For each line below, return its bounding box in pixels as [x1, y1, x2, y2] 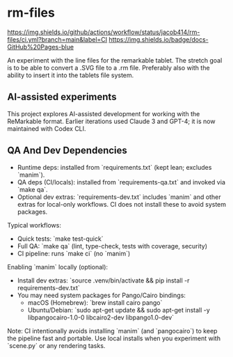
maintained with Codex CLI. [7, 124, 86, 133]
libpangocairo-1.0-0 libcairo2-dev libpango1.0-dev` [27, 313, 175, 322]
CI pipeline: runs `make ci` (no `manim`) [17, 249, 131, 257]
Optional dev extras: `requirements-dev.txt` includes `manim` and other [17, 193, 221, 201]
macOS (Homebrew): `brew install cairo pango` [27, 298, 163, 307]
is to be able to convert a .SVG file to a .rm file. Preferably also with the [7, 63, 210, 72]
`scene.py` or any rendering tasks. [7, 341, 106, 349]
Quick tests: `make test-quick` [17, 235, 104, 243]
